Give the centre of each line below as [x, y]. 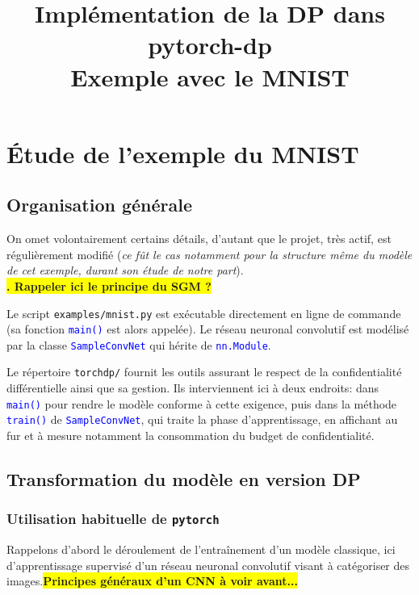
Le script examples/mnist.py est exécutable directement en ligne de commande [204, 313]
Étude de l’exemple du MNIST [183, 153]
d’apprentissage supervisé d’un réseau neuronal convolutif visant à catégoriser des [208, 565]
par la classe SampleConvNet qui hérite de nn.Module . [139, 344]
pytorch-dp [210, 45]
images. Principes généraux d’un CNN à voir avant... [152, 581]
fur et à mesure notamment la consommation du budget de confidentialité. [191, 436]
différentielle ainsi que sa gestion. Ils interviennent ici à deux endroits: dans [193, 388]
